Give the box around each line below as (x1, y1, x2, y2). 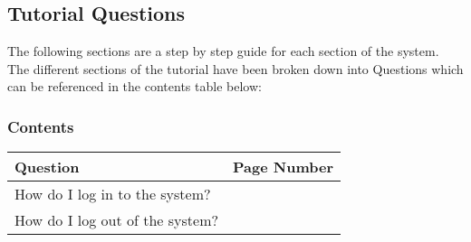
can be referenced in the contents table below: (7, 77, 262, 96)
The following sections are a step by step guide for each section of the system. (7, 42, 439, 60)
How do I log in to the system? (14, 183, 211, 205)
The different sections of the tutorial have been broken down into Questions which (7, 59, 464, 78)
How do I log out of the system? (14, 209, 219, 231)
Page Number (233, 156, 333, 178)
